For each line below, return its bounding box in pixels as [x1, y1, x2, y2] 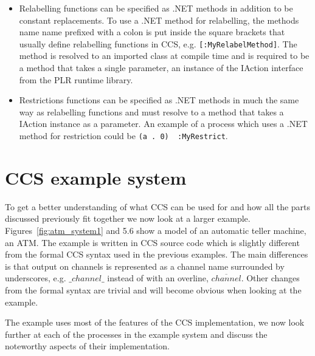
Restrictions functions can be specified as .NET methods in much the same [19, 94, 299, 106]
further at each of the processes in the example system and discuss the [5, 327, 268, 340]
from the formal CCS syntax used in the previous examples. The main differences [5, 248, 308, 261]
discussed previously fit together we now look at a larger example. [5, 212, 251, 225]
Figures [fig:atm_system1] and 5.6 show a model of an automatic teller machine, [5, 224, 306, 236]
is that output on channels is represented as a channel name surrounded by [5, 259, 285, 272]
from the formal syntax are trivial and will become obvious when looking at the [5, 283, 302, 296]
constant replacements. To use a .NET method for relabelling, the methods [19, 13, 299, 26]
